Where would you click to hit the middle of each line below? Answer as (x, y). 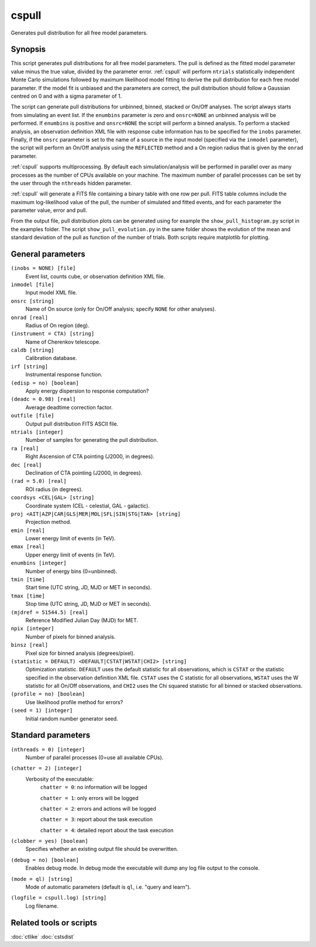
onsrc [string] (33, 301)
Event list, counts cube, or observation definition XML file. (95, 276)
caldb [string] (33, 350)
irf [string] (30, 366)
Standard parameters (51, 735)
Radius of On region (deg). (57, 325)
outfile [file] (33, 416)
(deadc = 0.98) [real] (43, 399)
